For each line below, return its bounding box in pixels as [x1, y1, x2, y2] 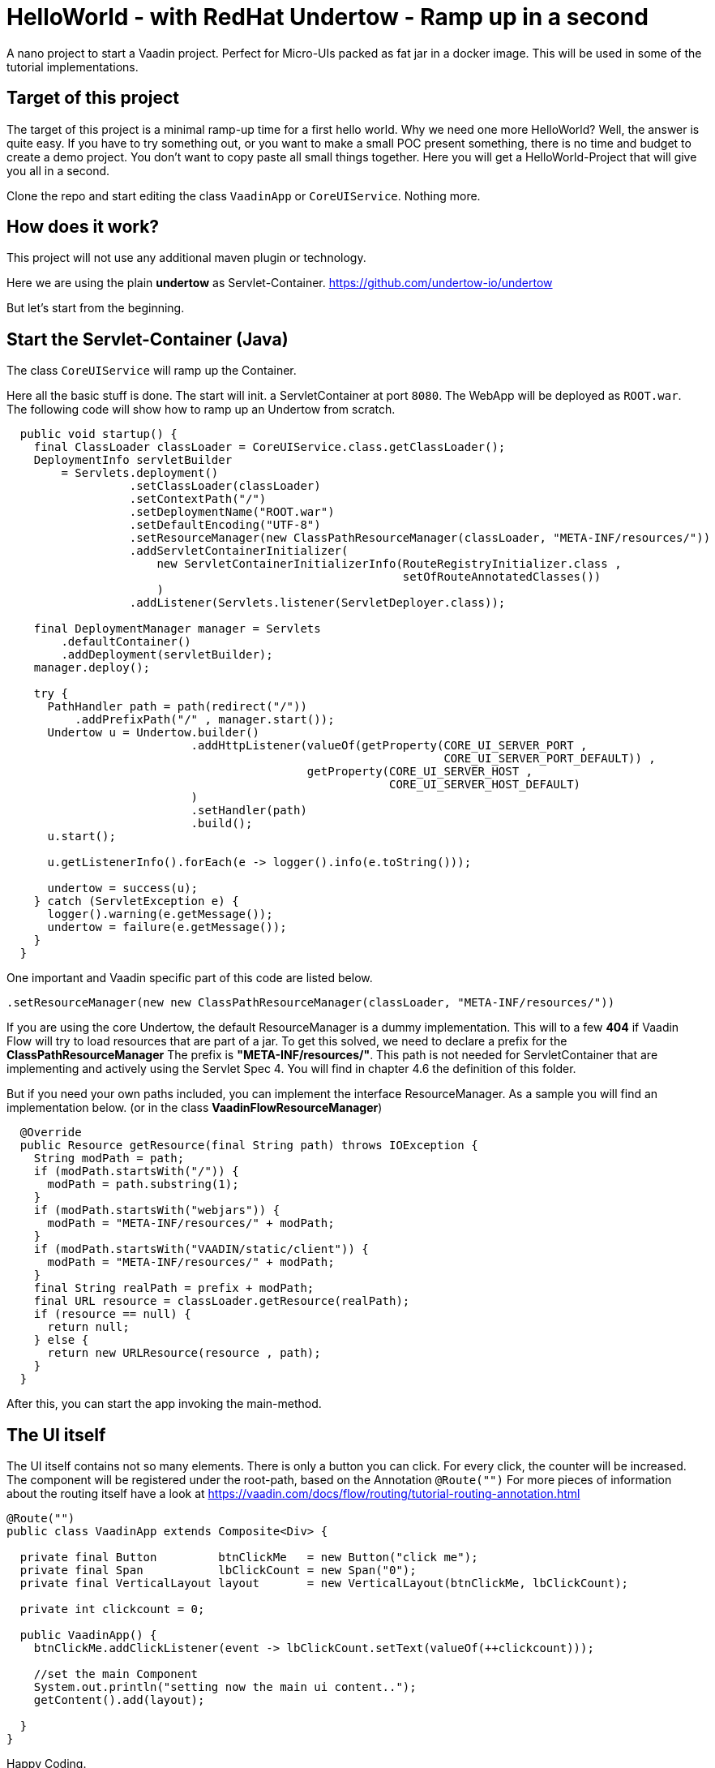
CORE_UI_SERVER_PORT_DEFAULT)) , [443, 752, 656, 766]
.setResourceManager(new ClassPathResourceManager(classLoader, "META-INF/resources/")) [129, 531, 711, 545]
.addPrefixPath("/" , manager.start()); [75, 713, 335, 727]
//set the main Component [33, 1667, 199, 1681]
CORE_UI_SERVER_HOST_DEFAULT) [389, 778, 581, 792]
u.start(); [47, 830, 116, 843]
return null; [47, 1320, 130, 1334]
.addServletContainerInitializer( [129, 544, 349, 558]
